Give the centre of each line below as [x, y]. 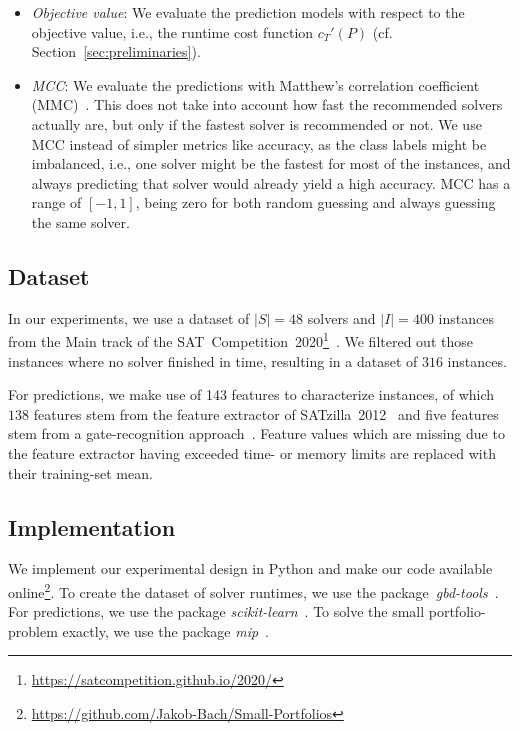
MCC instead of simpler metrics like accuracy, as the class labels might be [259, 143]
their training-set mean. [80, 472]
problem [33, 630]
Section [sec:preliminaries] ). [116, 51]
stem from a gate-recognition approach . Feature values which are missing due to [256, 433]
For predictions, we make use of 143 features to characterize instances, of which [251, 394]
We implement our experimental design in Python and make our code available [250, 568]
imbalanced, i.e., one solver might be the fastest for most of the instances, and [271, 163]
